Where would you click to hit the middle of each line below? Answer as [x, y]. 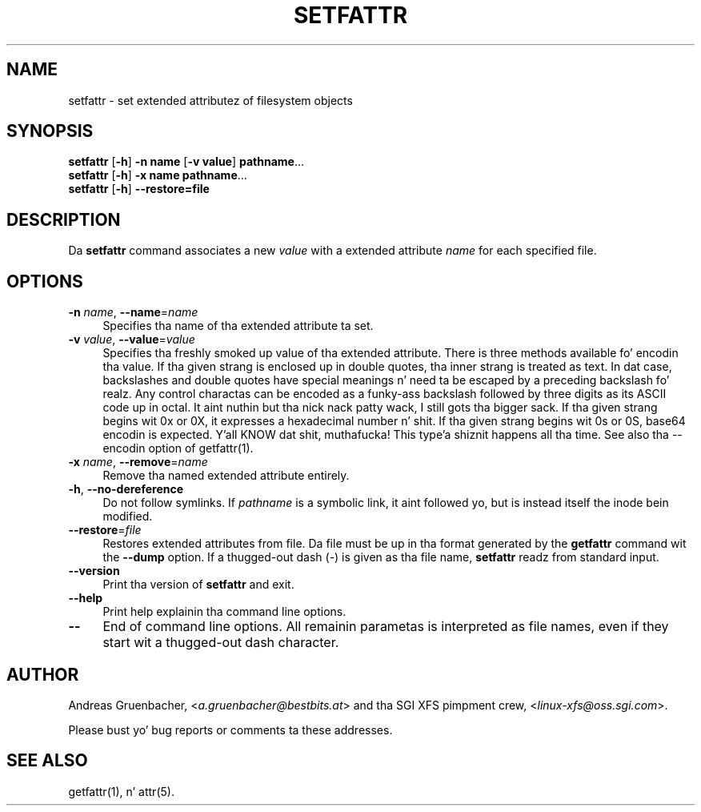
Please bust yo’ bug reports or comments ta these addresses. [230, 730]
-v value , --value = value [132, 340]
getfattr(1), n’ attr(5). [121, 791]
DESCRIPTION [64, 219]
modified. [128, 517]
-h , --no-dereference [126, 489]
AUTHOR [43, 674]
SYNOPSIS [50, 131]
